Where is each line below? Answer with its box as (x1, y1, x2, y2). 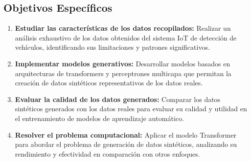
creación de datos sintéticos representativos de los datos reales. (15, 78, 203, 88)
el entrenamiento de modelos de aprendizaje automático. (15, 113, 184, 123)
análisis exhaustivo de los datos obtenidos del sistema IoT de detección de (15, 32, 237, 42)
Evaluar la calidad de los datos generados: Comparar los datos (15, 94, 221, 104)
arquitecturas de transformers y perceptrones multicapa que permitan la (15, 68, 231, 78)
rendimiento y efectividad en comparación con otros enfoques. (15, 148, 200, 159)
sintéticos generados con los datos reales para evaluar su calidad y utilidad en (15, 103, 247, 114)
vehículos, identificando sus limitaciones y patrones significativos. (15, 42, 210, 52)
